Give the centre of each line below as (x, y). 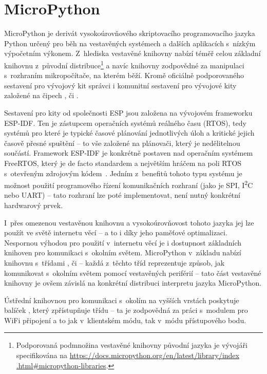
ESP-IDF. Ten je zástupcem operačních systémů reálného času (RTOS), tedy (125, 123)
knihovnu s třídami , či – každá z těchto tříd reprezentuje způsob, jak (115, 262)
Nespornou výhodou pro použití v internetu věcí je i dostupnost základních (123, 242)
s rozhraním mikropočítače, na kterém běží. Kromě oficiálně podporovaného (124, 75)
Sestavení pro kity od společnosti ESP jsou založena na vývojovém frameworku (128, 112)
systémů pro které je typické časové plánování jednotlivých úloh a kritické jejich (129, 133)
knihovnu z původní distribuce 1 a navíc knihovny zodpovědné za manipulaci (124, 64)
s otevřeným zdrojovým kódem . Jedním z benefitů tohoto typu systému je (123, 173)
